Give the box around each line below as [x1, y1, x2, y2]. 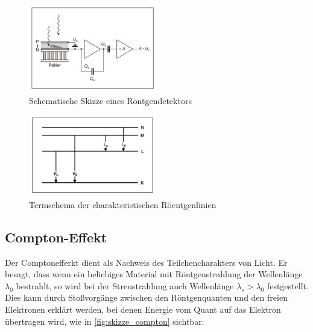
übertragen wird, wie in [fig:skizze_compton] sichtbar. [5, 315, 204, 327]
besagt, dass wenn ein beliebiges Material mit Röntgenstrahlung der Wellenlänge [5, 268, 303, 280]
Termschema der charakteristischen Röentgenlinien [29, 198, 217, 211]
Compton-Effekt [5, 227, 107, 246]
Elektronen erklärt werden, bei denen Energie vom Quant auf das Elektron [5, 303, 281, 316]
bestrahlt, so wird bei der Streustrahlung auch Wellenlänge [16, 279, 234, 292]
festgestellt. [267, 279, 309, 292]
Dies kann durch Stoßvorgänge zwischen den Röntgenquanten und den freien [5, 291, 288, 304]
